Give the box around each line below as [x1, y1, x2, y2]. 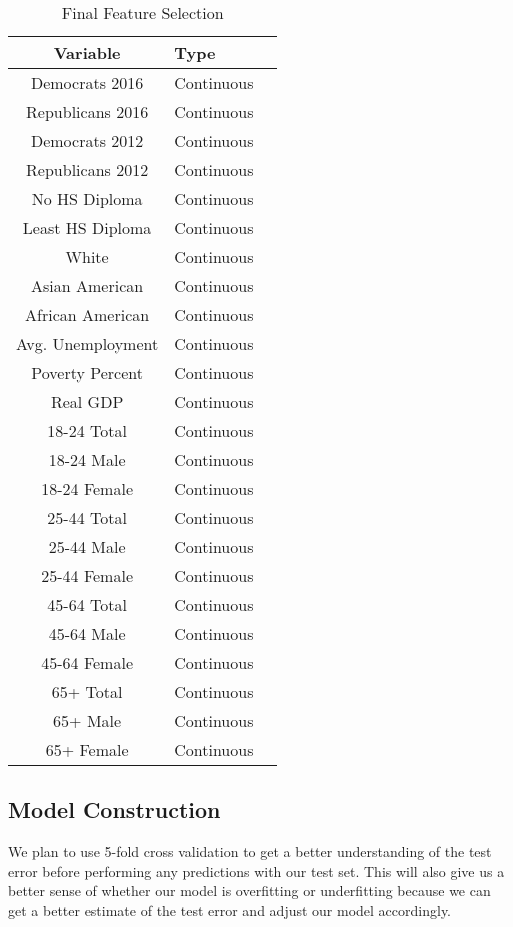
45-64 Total [47, 593, 127, 616]
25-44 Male [48, 535, 126, 558]
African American [25, 303, 150, 326]
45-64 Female [41, 651, 133, 674]
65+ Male [53, 709, 122, 732]
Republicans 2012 [26, 158, 149, 181]
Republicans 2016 [26, 100, 149, 123]
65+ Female [45, 738, 129, 761]
